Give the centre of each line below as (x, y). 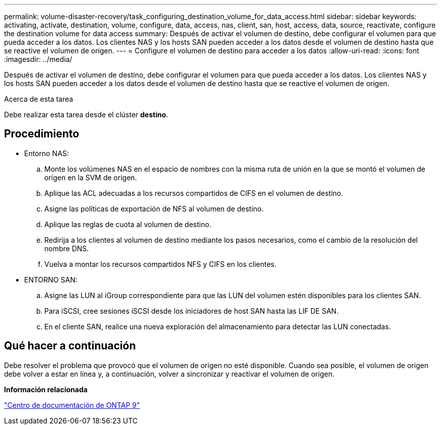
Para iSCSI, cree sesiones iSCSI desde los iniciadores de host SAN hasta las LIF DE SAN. (192, 311)
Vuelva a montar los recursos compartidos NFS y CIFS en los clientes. (160, 264)
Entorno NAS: (47, 153)
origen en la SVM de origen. (91, 177)
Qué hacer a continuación (70, 346)
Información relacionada (46, 389)
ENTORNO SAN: (51, 279)
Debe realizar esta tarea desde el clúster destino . (86, 115)
